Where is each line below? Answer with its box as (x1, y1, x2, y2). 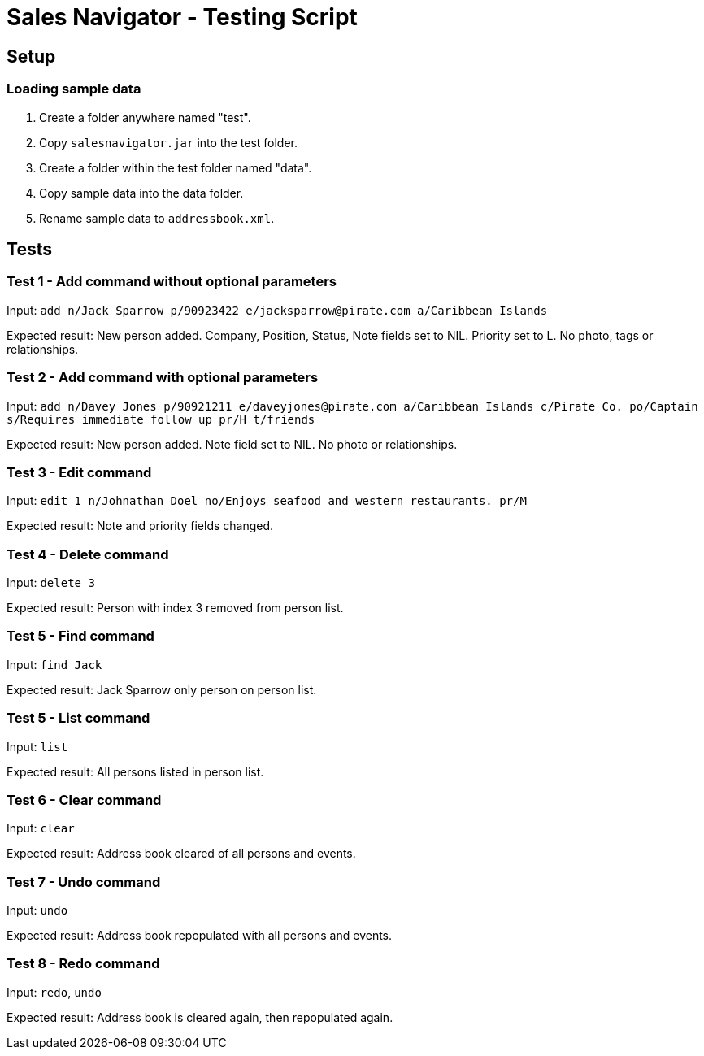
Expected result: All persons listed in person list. (7, 764, 264, 779)
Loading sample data (7, 80, 141, 98)
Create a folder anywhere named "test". (39, 110, 251, 124)
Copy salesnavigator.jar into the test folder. (39, 135, 298, 150)
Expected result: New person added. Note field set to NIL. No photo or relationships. (7, 437, 458, 451)
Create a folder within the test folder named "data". (39, 160, 312, 175)
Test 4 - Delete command (7, 545, 169, 563)
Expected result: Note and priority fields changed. (7, 519, 274, 533)
